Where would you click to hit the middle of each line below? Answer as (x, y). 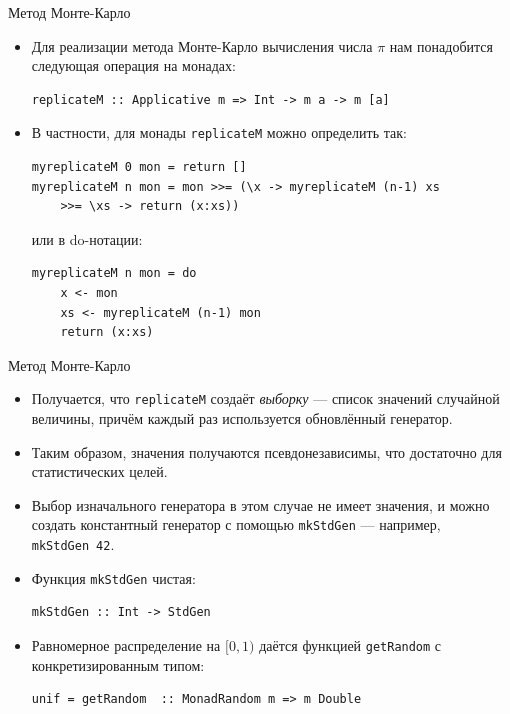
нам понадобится (441, 45)
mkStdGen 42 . (73, 544)
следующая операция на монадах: (133, 65)
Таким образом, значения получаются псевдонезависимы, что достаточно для (266, 451)
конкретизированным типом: (118, 664)
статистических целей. (99, 471)
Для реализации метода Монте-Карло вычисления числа (202, 45)
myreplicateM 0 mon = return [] (139, 167)
